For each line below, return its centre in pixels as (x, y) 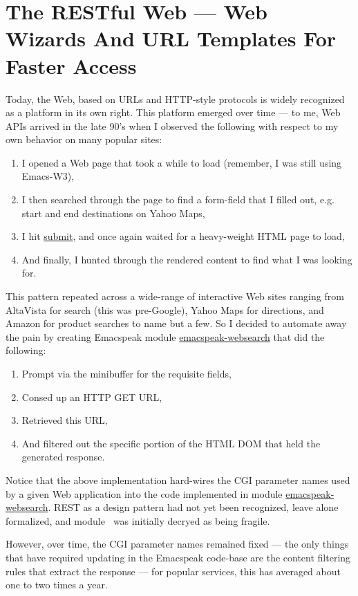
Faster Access (71, 65)
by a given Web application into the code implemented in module (144, 493)
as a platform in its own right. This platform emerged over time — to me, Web (173, 112)
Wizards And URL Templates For (171, 38)
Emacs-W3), (48, 176)
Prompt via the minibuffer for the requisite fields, (126, 373)
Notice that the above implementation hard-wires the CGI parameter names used (178, 479)
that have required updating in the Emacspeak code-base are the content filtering (178, 557)
